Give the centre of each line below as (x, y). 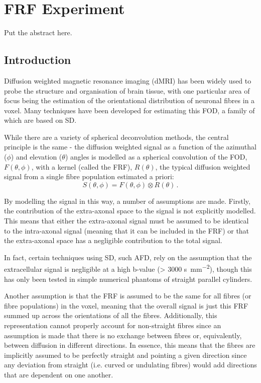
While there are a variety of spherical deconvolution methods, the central (116, 137)
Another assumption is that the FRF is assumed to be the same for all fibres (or (128, 296)
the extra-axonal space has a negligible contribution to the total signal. (113, 240)
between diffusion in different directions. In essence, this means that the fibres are (130, 345)
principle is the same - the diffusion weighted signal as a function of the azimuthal (130, 147)
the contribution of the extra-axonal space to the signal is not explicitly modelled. (130, 211)
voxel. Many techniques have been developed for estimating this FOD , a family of (129, 110)
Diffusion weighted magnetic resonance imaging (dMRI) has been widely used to (128, 80)
